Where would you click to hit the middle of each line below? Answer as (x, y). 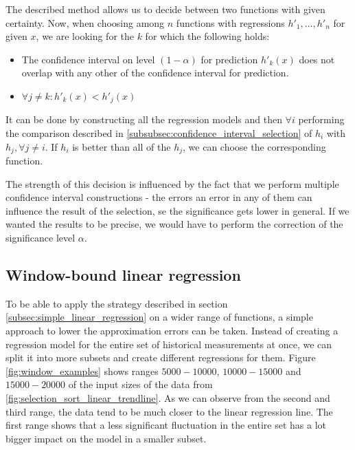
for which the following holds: (207, 36)
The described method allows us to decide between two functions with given (165, 9)
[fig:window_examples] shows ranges (82, 371)
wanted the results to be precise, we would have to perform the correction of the (174, 224)
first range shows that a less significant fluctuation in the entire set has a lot (166, 425)
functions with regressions (230, 22)
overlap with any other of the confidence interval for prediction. (155, 73)
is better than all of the (122, 146)
